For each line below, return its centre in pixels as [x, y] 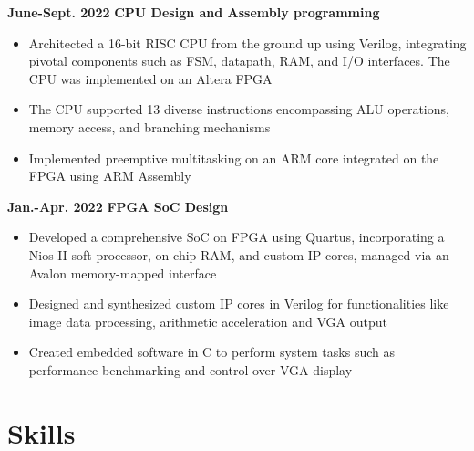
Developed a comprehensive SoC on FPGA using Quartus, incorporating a [237, 237]
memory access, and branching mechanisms [149, 126]
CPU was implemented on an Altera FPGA [150, 78]
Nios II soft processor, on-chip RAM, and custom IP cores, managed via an [239, 254]
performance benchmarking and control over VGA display [191, 369]
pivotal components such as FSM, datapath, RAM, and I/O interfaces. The [239, 61]
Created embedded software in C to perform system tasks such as [211, 352]
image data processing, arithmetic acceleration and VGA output [208, 321]
